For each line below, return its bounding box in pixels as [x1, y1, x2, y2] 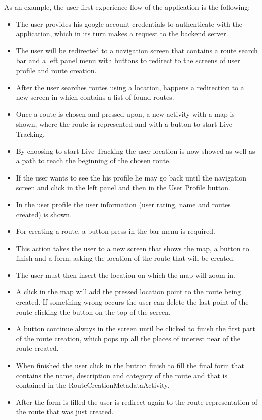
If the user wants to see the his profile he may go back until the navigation [16, 172, 247, 183]
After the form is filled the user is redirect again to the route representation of [16, 396, 258, 407]
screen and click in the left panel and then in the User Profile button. [16, 182, 230, 193]
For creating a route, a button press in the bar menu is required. [16, 226, 215, 236]
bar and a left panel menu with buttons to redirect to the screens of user [16, 55, 240, 66]
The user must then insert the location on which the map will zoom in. [16, 269, 235, 280]
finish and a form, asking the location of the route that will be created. [16, 253, 235, 263]
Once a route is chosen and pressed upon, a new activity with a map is [16, 108, 235, 119]
